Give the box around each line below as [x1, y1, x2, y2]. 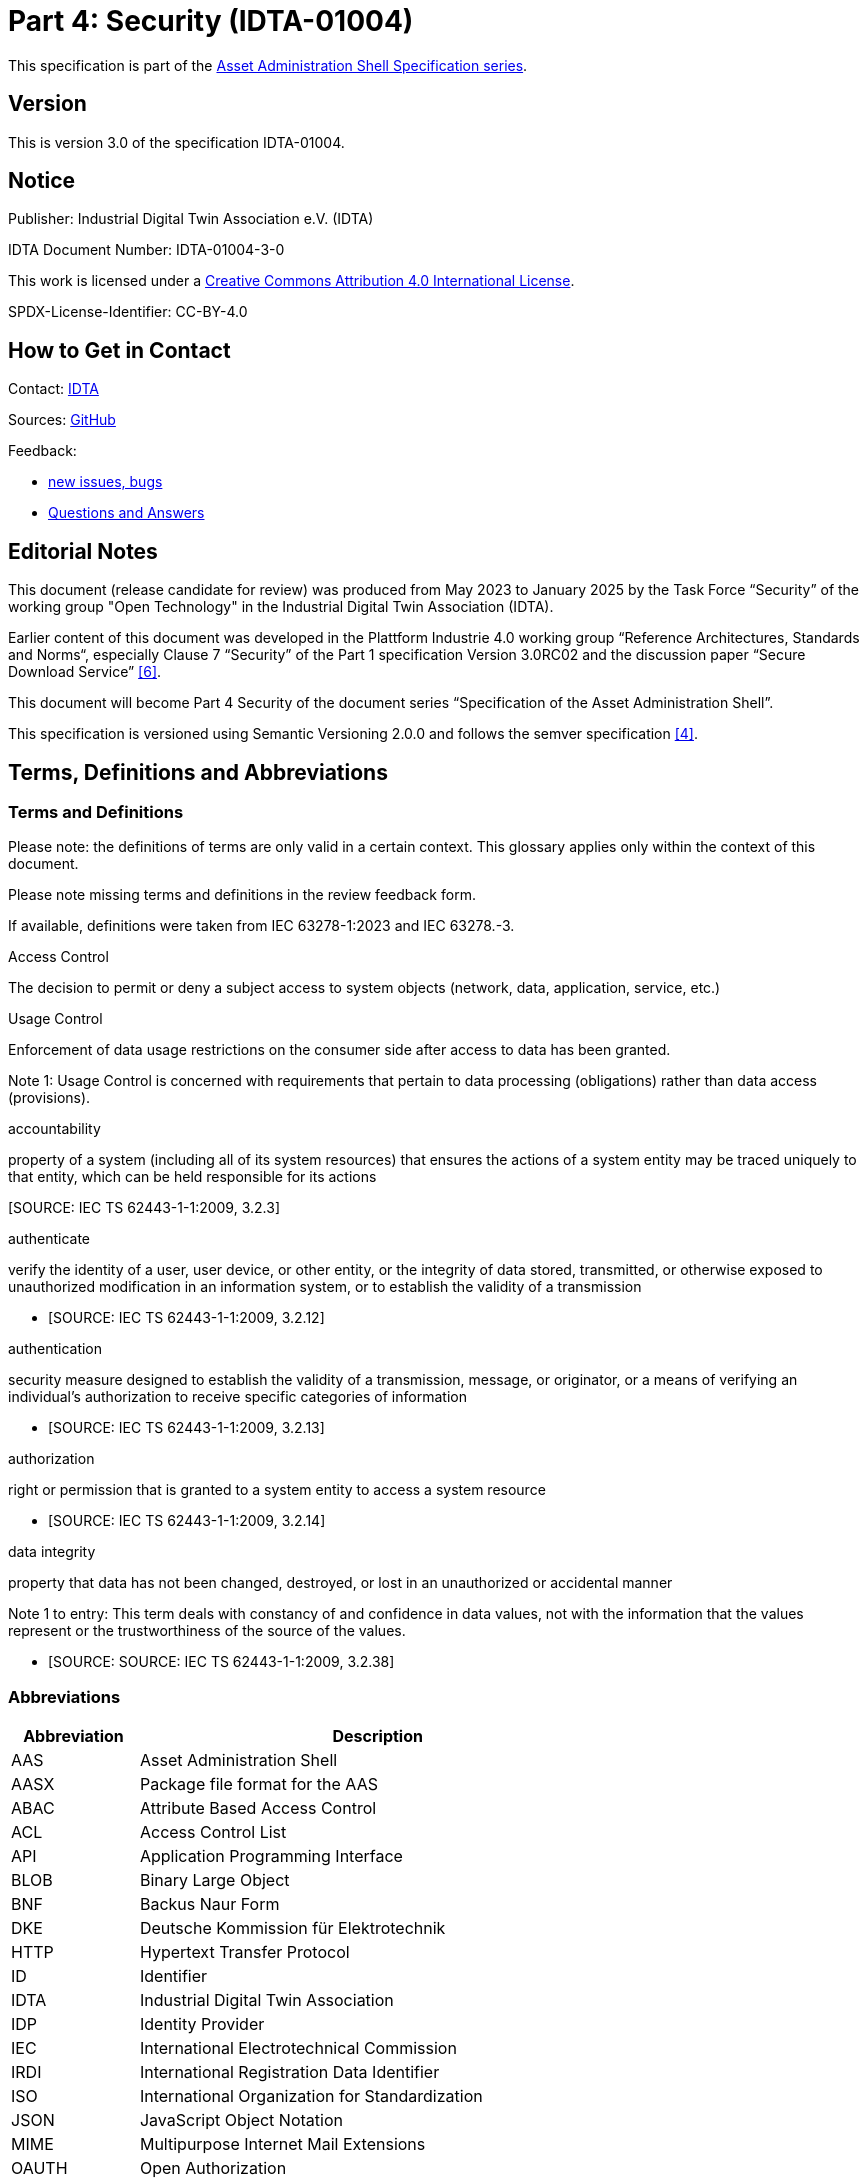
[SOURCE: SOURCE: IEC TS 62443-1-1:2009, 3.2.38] [48, 1653, 395, 1671]
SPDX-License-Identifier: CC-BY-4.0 [8, 303, 248, 321]
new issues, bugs [48, 473, 163, 491]
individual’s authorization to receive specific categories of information [8, 1388, 467, 1406]
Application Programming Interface [139, 1846, 403, 1867]
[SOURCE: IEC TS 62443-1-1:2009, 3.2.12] [48, 1309, 325, 1327]
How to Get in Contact [8, 337, 231, 363]
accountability [8, 1120, 101, 1138]
